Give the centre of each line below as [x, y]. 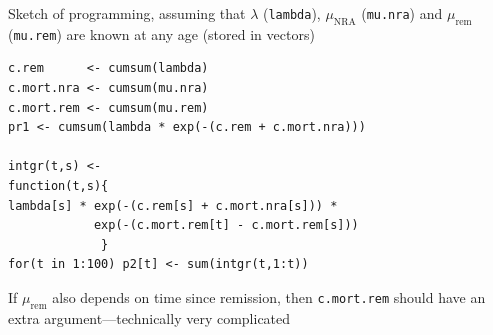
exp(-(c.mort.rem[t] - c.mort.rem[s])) [226, 225]
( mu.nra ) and [402, 13]
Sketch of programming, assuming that [127, 13]
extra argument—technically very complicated [149, 317]
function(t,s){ [58, 186]
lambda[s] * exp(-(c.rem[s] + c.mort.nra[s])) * [173, 205]
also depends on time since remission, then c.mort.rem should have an [269, 296]
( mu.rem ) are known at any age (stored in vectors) [161, 33]
